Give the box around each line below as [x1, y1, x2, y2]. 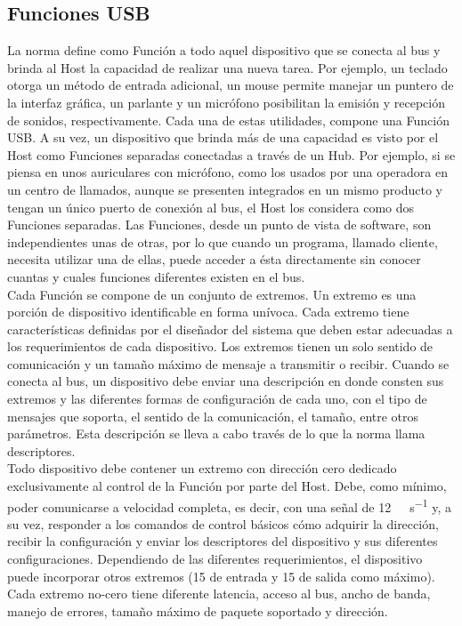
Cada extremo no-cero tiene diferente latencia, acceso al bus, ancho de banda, [7, 584, 431, 603]
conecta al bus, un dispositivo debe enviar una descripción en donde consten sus [7, 372, 444, 390]
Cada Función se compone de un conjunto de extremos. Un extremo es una [7, 285, 417, 303]
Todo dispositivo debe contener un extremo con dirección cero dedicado [7, 459, 397, 478]
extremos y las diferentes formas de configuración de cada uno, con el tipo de [7, 389, 427, 408]
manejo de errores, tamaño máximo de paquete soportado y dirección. [7, 601, 388, 620]
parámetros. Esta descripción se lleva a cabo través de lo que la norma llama [7, 424, 426, 443]
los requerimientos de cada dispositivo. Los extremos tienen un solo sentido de [7, 337, 434, 356]
